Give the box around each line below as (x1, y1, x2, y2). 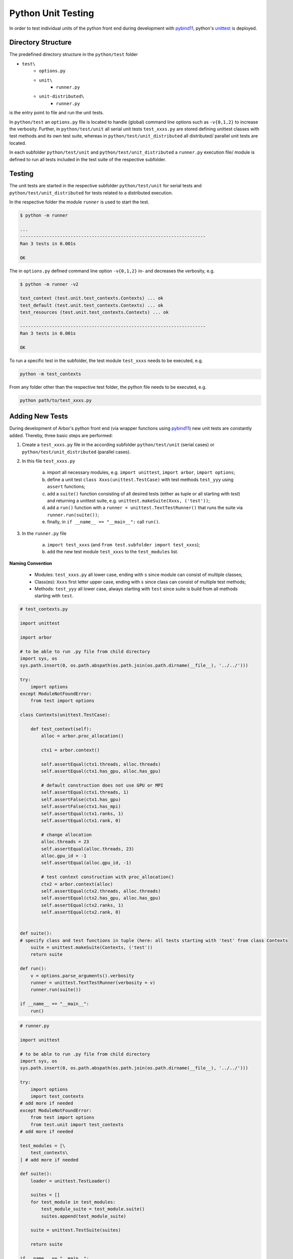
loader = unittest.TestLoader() (30, 1178, 111, 1183)
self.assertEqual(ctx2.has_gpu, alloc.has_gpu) (41, 895, 161, 901)
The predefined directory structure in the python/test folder (9, 51, 138, 57)
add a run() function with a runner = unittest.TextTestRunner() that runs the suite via (47, 505, 243, 511)
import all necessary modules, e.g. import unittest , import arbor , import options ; (47, 469, 235, 475)
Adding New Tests (9, 412, 68, 421)
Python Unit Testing (9, 8, 94, 19)
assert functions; (47, 483, 86, 489)
